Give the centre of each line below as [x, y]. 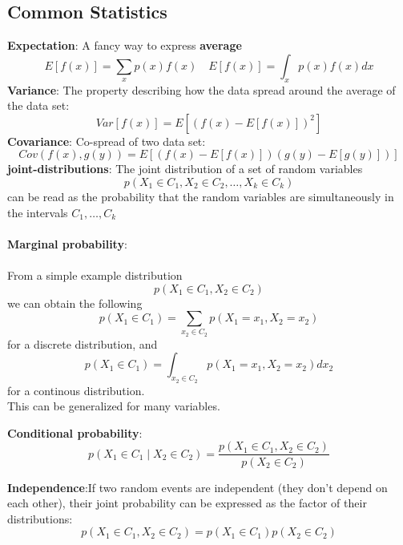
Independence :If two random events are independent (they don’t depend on [197, 487]
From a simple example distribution [95, 275]
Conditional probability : [75, 432]
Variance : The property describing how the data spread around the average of [201, 89]
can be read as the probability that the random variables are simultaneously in [201, 196]
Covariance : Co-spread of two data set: [107, 141]
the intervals [38, 212]
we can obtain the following [75, 303]
